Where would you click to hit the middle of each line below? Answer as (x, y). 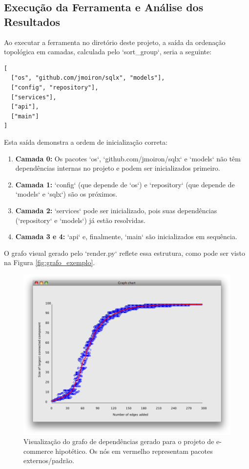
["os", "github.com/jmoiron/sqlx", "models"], (88, 78)
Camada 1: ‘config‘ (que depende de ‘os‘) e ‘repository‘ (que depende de (125, 184)
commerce (38, 451)
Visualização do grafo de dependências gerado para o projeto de (119, 441)
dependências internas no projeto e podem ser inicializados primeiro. (118, 168)
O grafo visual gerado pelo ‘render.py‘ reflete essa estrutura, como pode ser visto (124, 253)
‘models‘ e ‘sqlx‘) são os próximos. (66, 194)
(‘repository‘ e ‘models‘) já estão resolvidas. (80, 220)
